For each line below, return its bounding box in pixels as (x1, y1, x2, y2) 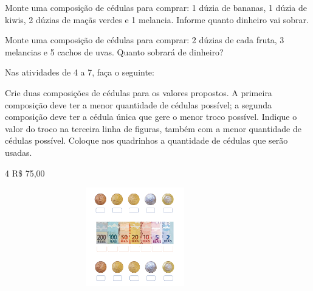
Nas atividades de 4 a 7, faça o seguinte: (5, 66, 154, 79)
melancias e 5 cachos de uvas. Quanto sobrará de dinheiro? (5, 45, 224, 58)
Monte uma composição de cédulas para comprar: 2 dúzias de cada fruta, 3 (5, 33, 284, 46)
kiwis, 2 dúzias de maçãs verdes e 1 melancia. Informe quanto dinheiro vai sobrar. (5, 13, 309, 26)
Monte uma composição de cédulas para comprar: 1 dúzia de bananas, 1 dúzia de (5, 1, 307, 13)
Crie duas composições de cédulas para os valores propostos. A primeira (5, 86, 272, 99)
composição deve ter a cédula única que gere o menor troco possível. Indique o (5, 110, 297, 123)
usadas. (5, 145, 32, 158)
